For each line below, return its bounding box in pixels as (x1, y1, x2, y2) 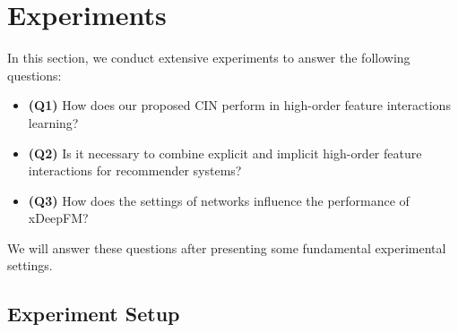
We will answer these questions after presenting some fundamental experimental (7, 238, 446, 257)
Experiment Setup (7, 300, 180, 328)
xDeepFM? (28, 209, 89, 227)
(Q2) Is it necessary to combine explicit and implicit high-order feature (28, 143, 422, 162)
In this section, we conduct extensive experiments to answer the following (7, 48, 410, 67)
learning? (28, 113, 79, 132)
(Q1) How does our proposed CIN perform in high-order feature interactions (28, 96, 451, 115)
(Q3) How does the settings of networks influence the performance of (28, 191, 410, 209)
